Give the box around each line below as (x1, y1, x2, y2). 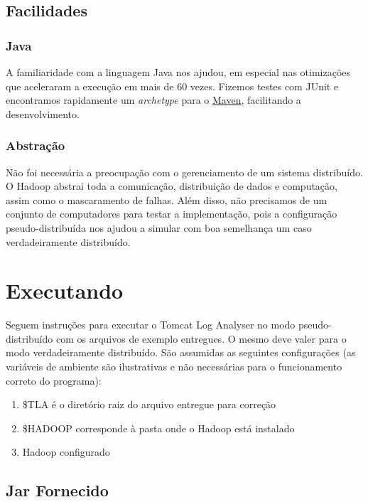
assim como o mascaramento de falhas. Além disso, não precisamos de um (6, 192, 328, 207)
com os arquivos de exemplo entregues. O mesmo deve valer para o (55, 331, 347, 346)
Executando (6, 276, 124, 305)
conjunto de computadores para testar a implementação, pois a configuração (6, 206, 337, 221)
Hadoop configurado (22, 444, 110, 459)
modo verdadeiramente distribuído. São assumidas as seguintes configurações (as (6, 345, 356, 360)
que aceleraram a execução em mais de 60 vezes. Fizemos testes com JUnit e (6, 78, 339, 93)
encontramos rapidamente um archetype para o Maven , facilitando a (6, 92, 301, 107)
